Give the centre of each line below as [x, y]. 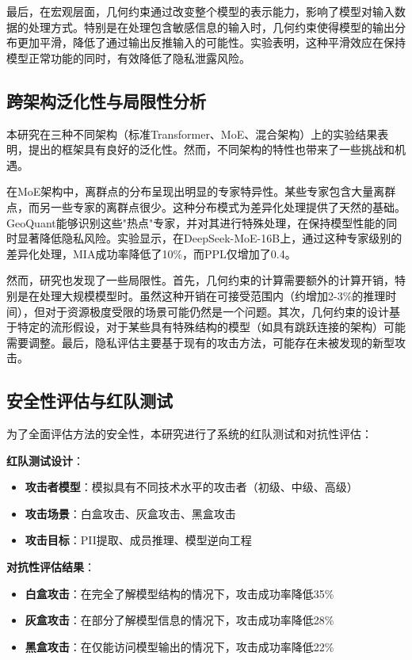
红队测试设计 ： [45, 460]
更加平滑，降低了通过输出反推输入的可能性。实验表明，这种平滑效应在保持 [211, 42]
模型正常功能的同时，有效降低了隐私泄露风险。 [128, 57]
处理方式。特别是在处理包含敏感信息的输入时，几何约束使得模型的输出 [211, 27]
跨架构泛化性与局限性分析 [106, 100]
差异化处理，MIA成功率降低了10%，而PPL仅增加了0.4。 [151, 253]
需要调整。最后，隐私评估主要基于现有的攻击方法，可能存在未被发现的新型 [200, 342]
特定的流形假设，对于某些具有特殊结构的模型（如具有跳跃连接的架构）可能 [211, 327]
